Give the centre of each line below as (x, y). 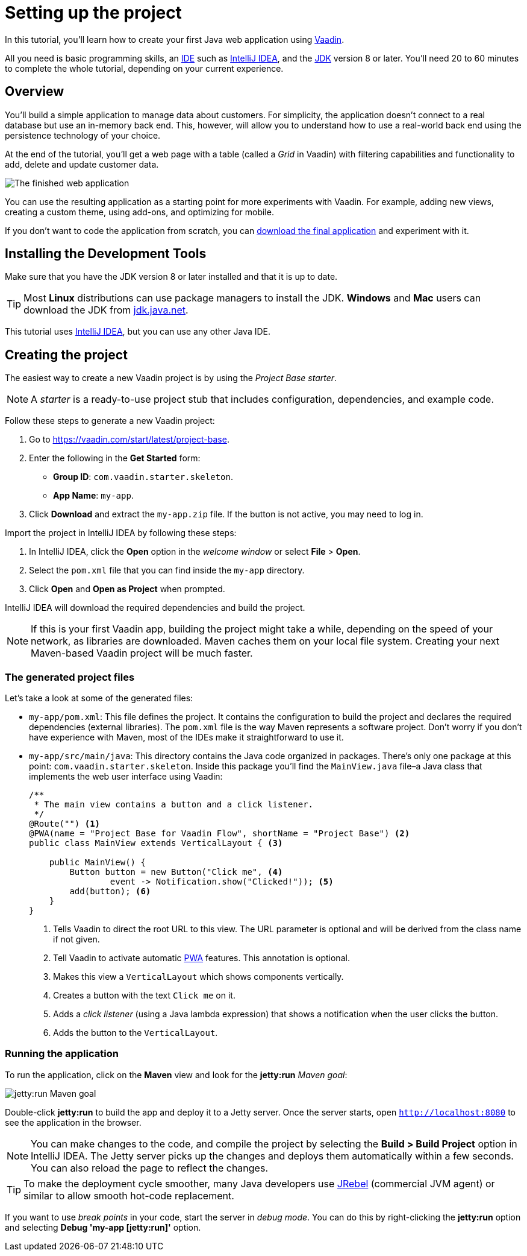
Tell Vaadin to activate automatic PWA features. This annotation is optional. (201, 958)
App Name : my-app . (93, 496)
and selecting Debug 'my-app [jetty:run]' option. (103, 1227)
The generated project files (70, 677)
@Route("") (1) (65, 824)
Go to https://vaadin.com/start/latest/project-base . (129, 440)
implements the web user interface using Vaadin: (126, 777)
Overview (35, 92)
